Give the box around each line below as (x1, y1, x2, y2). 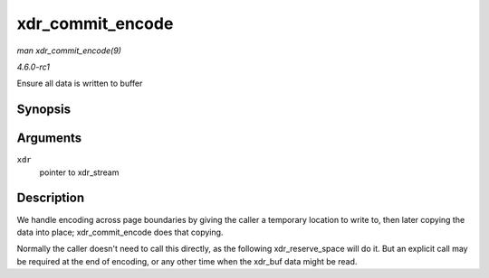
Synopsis (16, 102, 72, 117)
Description (16, 190, 85, 206)
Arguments (16, 131, 82, 146)
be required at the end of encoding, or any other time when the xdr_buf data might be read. (16, 255, 358, 266)
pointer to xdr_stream (39, 167, 120, 178)
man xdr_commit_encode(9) (16, 45, 122, 56)
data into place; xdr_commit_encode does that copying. (16, 227, 224, 237)
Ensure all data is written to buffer (16, 78, 143, 89)
